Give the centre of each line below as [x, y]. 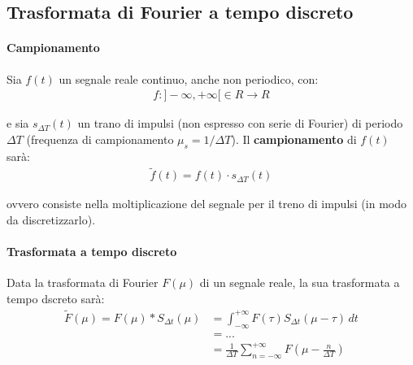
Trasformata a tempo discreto [92, 252]
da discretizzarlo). [51, 220]
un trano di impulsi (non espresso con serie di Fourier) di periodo [240, 123]
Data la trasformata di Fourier [83, 282]
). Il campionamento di [294, 139]
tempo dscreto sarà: [56, 299]
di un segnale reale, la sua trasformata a [300, 282]
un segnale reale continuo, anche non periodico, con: [189, 78]
